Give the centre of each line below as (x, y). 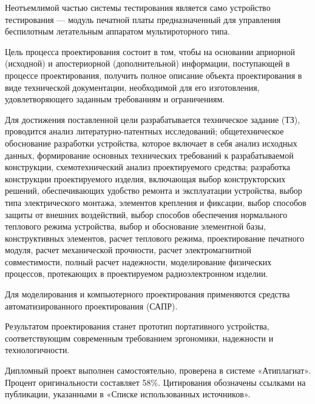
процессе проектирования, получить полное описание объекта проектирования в (154, 75)
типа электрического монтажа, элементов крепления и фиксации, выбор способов (156, 202)
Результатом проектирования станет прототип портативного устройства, (137, 326)
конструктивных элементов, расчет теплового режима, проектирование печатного (155, 238)
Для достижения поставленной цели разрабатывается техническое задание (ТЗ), (153, 119)
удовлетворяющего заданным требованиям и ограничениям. (115, 99)
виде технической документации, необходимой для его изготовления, (132, 87)
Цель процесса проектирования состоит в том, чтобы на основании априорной (150, 51)
